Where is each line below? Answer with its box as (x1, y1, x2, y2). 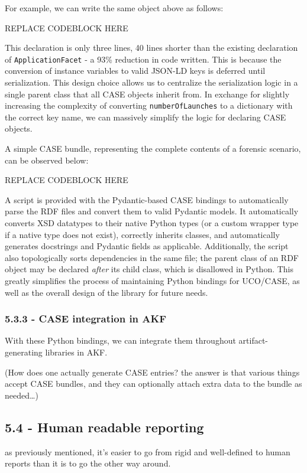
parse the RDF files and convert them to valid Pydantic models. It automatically (5, 205, 299, 217)
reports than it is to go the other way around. (5, 457, 171, 469)
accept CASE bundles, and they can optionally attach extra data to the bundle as (5, 377, 302, 390)
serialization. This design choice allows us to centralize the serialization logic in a (5, 76, 298, 89)
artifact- (238, 334, 269, 347)
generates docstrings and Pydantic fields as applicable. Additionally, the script (5, 240, 289, 252)
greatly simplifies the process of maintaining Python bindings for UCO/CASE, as (5, 275, 300, 286)
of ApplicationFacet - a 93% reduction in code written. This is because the (5, 53, 282, 65)
